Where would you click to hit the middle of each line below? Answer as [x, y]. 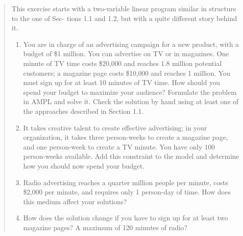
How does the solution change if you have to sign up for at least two [126, 218]
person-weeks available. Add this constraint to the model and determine [131, 156]
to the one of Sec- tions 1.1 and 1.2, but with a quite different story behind [124, 18]
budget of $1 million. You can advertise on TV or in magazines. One [126, 54]
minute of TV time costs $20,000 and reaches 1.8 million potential [122, 63]
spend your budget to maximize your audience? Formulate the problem [130, 92]
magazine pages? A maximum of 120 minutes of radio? [105, 227]
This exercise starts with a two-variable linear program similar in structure [124, 8]
